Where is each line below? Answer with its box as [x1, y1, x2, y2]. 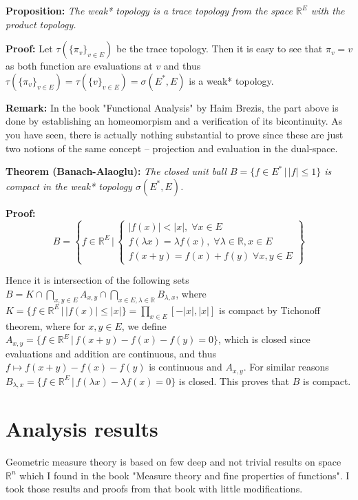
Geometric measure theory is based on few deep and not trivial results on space [6, 455, 341, 469]
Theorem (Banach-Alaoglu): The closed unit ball [6, 164, 227, 178]
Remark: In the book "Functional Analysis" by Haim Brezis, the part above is [6, 100, 339, 114]
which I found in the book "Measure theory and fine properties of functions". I [19, 468, 350, 482]
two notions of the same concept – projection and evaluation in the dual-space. [6, 140, 338, 155]
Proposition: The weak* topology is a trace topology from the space [6, 3, 293, 17]
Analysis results [6, 415, 158, 443]
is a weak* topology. [189, 73, 274, 87]
